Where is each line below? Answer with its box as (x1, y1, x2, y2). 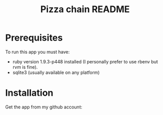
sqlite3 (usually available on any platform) (12, 69, 100, 75)
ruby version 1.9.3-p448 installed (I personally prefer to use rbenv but (12, 58, 158, 64)
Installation (5, 87, 54, 99)
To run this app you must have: (5, 49, 70, 55)
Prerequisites (5, 32, 63, 44)
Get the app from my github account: (5, 104, 83, 110)
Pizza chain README (40, 4, 130, 15)
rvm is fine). (12, 64, 38, 70)
